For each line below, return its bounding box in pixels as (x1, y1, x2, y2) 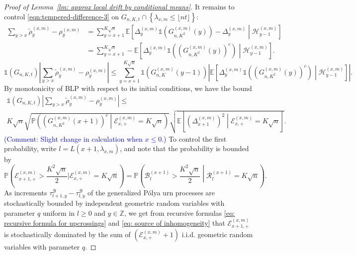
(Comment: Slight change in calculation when (4, 133, 143, 144)
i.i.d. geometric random (181, 229, 253, 240)
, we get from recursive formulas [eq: (124, 207, 235, 218)
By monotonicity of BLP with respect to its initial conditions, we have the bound (4, 83, 252, 93)
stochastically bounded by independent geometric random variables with (4, 197, 225, 208)
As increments (4, 187, 47, 197)
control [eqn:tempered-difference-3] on (4, 11, 119, 21)
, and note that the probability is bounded (119, 143, 249, 154)
